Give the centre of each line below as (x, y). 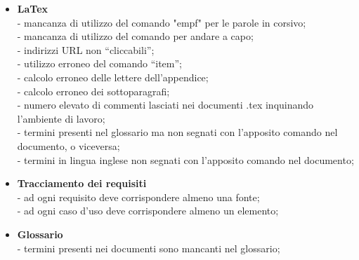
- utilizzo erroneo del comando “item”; (99, 63)
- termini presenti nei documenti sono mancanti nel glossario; (149, 248)
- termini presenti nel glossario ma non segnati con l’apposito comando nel (177, 132)
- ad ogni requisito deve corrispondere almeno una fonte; (138, 197)
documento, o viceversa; (68, 145)
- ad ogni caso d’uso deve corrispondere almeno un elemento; (148, 211)
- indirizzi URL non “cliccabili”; (86, 49)
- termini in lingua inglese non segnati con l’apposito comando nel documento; (185, 159)
